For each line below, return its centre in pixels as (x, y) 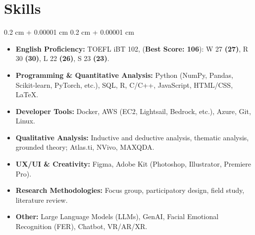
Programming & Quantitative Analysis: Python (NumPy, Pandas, (124, 75)
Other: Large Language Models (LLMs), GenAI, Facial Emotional (117, 216)
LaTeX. (27, 94)
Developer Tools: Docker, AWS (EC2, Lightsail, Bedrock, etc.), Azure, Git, (133, 111)
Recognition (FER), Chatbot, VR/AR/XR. (81, 226)
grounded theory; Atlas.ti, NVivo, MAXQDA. (85, 147)
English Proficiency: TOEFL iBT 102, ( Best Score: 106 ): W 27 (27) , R (132, 48)
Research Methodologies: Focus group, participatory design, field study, (130, 190)
